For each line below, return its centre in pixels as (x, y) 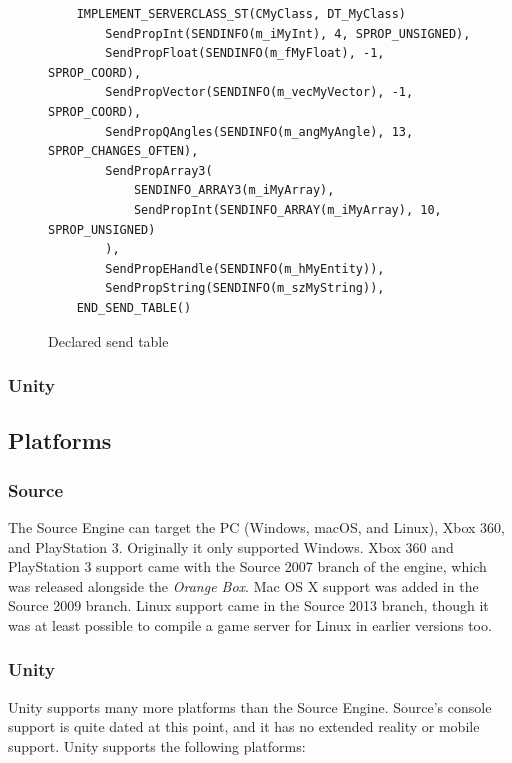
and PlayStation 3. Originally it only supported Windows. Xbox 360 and (231, 546)
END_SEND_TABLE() (134, 307)
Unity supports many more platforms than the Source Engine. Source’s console (250, 706)
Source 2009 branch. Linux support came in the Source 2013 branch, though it (248, 605)
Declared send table (108, 340)
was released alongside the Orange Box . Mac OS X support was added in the (243, 585)
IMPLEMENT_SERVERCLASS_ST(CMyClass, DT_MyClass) (241, 14)
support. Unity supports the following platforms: (157, 745)
